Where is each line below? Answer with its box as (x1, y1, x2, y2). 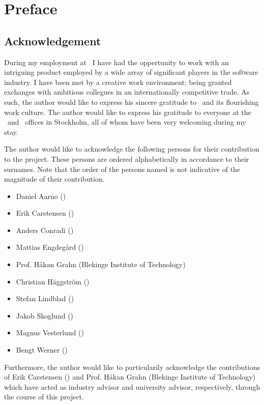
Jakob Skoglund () (16, 310, 74, 321)
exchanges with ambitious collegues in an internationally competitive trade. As (4, 86, 250, 97)
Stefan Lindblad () (16, 293, 74, 304)
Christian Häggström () (16, 276, 90, 286)
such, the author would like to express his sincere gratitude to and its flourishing (4, 96, 259, 107)
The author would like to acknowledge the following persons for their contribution (4, 143, 259, 154)
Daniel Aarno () (16, 190, 66, 201)
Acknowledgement (4, 33, 101, 48)
